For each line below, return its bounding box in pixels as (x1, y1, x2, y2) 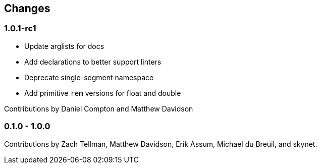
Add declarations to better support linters (24, 57, 162, 66)
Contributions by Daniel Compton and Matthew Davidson (4, 104, 193, 113)
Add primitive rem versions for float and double (24, 88, 181, 97)
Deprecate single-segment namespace (24, 73, 154, 82)
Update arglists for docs (24, 41, 104, 50)
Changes (4, 2, 50, 15)
